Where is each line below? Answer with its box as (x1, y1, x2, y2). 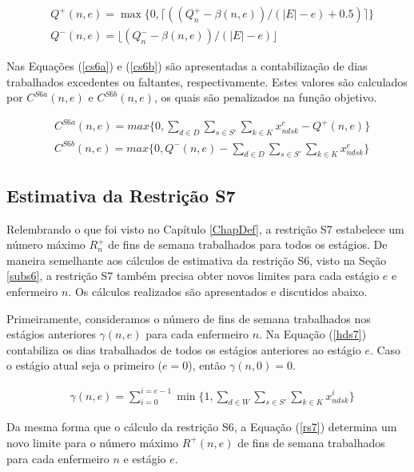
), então (188, 357, 226, 374)
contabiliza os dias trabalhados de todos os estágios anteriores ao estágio (6, 341, 361, 358)
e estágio (123, 450, 166, 466)
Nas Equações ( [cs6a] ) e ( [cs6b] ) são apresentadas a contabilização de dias (6, 58, 368, 74)
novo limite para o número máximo (6, 434, 179, 450)
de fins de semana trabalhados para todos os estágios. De (108, 236, 388, 253)
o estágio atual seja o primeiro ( (6, 357, 163, 374)
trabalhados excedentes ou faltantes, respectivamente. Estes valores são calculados (6, 73, 408, 90)
